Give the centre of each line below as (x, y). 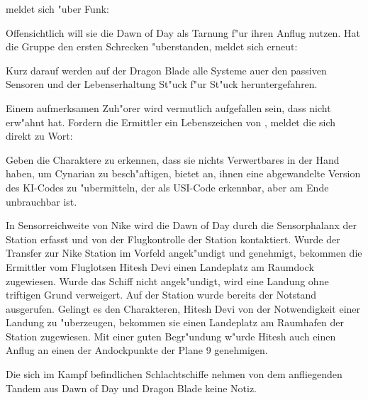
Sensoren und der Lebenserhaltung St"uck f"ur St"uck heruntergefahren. (162, 84)
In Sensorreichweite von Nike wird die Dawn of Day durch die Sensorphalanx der (182, 225)
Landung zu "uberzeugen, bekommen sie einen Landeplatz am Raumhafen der (175, 322)
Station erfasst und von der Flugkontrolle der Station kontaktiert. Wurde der (173, 239)
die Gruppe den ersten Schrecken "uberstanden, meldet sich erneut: (152, 46)
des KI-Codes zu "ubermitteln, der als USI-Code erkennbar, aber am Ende (167, 187)
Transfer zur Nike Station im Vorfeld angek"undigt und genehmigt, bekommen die (184, 253)
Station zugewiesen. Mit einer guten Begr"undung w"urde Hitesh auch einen (171, 336)
